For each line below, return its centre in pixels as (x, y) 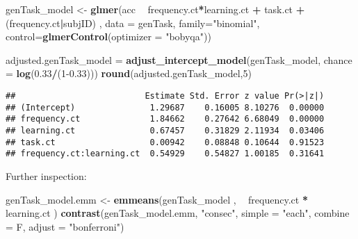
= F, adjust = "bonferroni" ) (65, 226)
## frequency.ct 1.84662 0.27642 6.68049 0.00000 (165, 119)
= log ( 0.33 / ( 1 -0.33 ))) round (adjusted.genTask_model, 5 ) (129, 73)
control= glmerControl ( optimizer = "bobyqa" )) (108, 36)
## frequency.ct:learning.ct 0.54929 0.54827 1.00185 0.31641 (165, 154)
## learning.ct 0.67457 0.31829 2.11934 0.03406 (165, 130)
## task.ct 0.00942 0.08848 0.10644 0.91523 (165, 142)
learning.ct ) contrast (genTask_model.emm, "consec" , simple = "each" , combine (178, 213)
